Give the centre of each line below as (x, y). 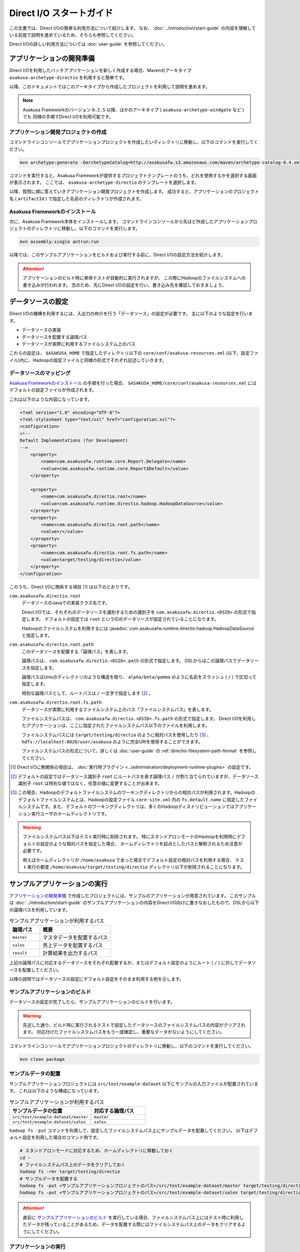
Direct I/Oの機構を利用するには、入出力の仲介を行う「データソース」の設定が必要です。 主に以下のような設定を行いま (131, 314)
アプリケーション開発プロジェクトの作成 (58, 132)
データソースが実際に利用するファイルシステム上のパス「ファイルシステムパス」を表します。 (118, 709)
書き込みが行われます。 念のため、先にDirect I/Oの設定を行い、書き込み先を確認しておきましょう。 (124, 285)
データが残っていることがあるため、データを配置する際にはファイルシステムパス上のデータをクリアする (134, 1224)
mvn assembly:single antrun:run (59, 242)
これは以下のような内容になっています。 (50, 399)
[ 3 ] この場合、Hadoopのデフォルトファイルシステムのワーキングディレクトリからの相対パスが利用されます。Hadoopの (133, 793)
